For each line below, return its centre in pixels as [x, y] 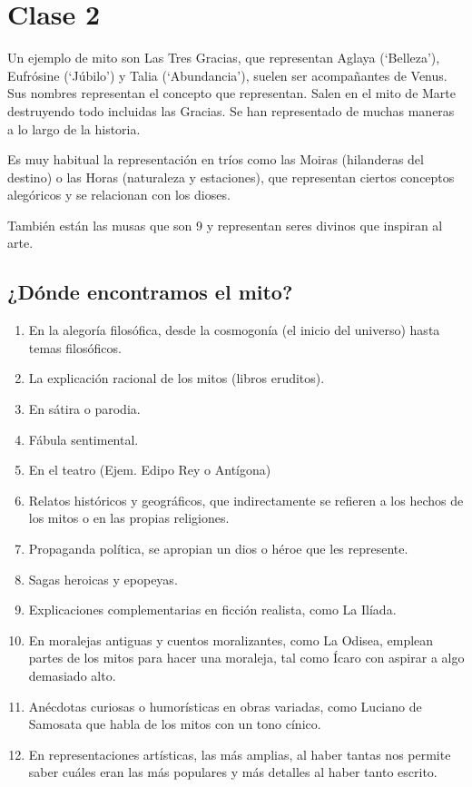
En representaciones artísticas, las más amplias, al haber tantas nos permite [240, 754]
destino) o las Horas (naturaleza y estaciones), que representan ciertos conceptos [231, 177]
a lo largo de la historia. [74, 128]
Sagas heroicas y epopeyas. [103, 579]
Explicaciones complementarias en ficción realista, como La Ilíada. [212, 610]
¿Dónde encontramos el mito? [150, 292]
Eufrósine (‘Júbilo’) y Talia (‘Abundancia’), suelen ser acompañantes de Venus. [227, 75]
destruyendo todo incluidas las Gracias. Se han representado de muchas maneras [231, 110]
